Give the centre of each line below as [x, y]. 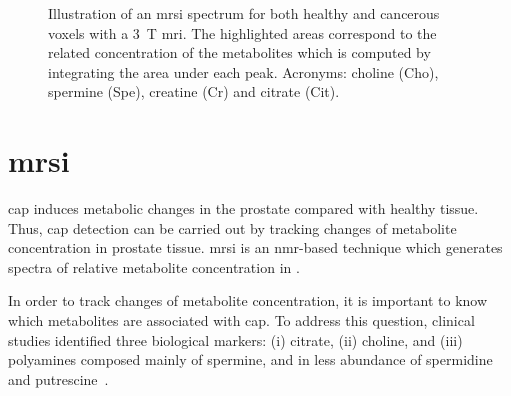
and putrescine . [58, 378]
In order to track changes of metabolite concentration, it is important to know [248, 300]
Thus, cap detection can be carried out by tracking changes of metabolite [232, 227]
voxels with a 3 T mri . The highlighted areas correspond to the [242, 32]
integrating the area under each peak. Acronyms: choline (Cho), [243, 71]
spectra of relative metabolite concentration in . [154, 266]
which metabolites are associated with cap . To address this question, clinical [241, 320]
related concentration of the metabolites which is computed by [239, 52]
